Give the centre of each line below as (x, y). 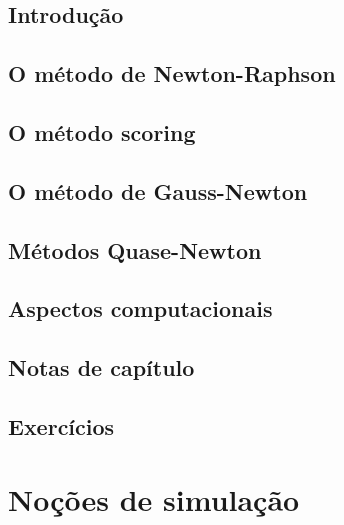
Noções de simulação (154, 499)
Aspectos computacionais (140, 308)
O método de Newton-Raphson (172, 73)
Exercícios (61, 425)
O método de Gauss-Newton (158, 190)
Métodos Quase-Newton (135, 249)
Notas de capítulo (101, 367)
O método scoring (102, 131)
